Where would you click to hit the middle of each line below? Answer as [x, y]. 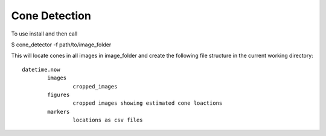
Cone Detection [51, 16]
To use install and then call [44, 34]
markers [59, 112]
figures [59, 94]
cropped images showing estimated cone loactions [148, 103]
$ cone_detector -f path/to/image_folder [61, 45]
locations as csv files [108, 120]
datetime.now [41, 70]
